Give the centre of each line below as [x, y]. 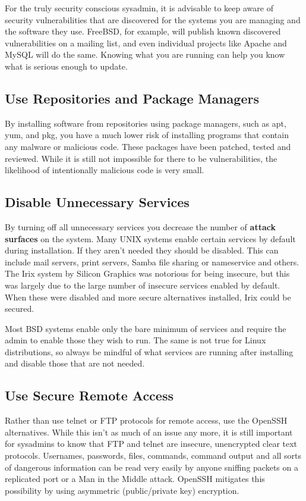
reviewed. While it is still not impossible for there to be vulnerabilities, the [141, 158]
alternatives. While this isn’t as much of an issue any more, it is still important [149, 432]
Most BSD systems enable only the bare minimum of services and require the [146, 328]
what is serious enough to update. [66, 66]
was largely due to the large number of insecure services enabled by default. [143, 285]
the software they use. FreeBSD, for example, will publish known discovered [143, 31]
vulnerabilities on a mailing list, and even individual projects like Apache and [146, 43]
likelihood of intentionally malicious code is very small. [105, 170]
